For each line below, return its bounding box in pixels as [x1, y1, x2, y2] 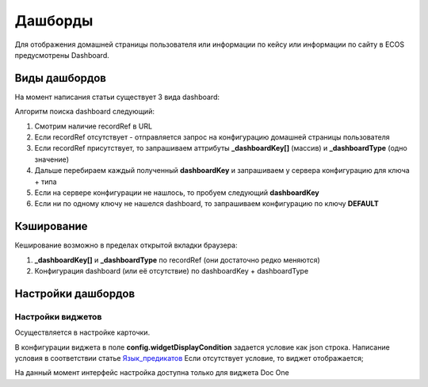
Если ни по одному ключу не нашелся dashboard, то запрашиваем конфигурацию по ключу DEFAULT [34, 199, 380, 209]
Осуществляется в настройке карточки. [14, 328, 151, 337]
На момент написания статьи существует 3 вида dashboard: [14, 92, 220, 102]
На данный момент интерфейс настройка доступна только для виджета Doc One [14, 368, 289, 377]
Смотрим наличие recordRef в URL [34, 121, 153, 131]
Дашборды [14, 12, 94, 29]
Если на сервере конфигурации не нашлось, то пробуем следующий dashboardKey [34, 187, 320, 197]
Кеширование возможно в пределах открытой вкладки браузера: [14, 240, 238, 250]
